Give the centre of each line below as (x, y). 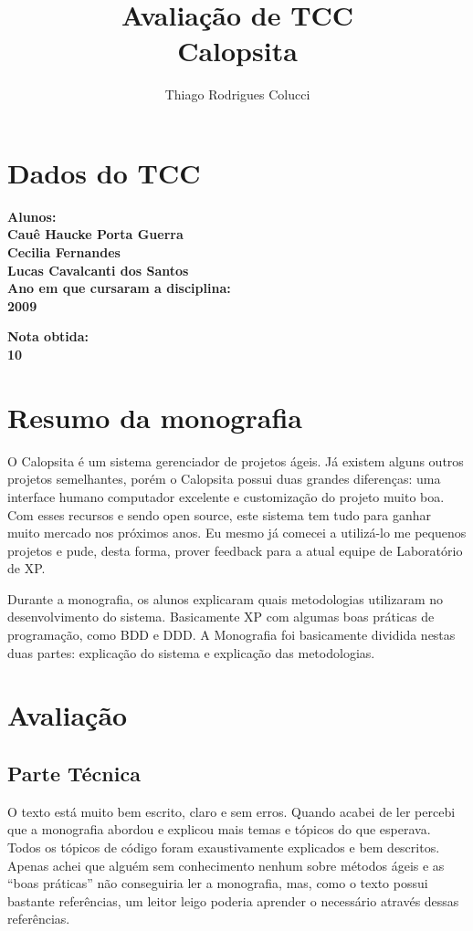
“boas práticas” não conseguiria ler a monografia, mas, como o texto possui (218, 883)
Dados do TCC (104, 172)
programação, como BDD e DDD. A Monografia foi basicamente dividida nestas (231, 635)
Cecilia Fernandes (64, 252)
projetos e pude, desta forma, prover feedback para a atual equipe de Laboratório (235, 550)
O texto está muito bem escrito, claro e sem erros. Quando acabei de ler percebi (231, 811)
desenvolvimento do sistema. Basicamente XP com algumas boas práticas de (221, 617)
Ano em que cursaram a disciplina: (119, 288)
